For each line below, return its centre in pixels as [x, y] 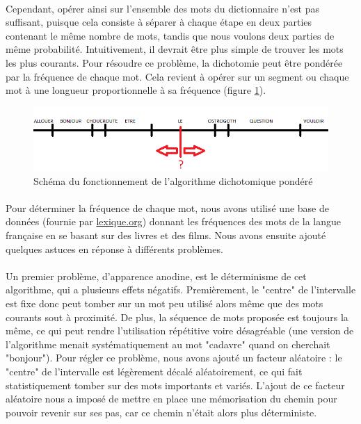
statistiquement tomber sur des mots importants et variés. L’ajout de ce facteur [175, 385]
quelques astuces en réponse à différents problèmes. [114, 248]
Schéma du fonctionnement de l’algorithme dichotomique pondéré [173, 180]
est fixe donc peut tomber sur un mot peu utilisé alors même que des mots [165, 303]
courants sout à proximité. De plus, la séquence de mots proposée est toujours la [177, 317]
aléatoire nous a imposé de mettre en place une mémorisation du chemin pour [171, 399]
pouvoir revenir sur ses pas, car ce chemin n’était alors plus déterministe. [161, 412]
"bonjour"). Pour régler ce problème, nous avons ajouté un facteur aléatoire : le [174, 358]
